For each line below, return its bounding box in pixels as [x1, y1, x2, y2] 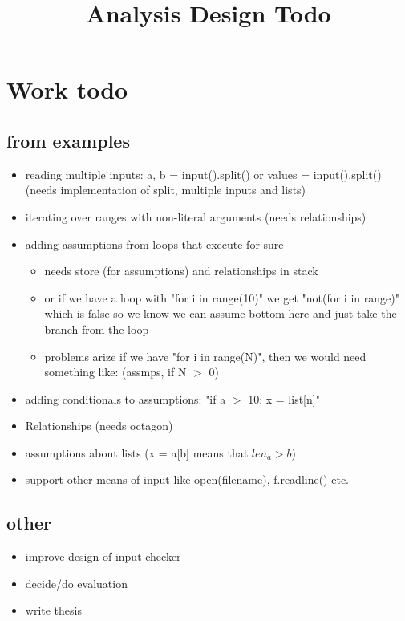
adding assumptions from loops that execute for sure [25, 235, 284, 252]
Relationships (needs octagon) [25, 417, 173, 434]
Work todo [6, 73, 128, 106]
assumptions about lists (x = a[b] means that [25, 444, 249, 461]
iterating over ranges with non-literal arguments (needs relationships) [25, 208, 367, 225]
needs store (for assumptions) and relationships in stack [44, 262, 318, 279]
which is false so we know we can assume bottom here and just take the [44, 305, 397, 322]
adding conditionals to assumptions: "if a [25, 390, 226, 407]
